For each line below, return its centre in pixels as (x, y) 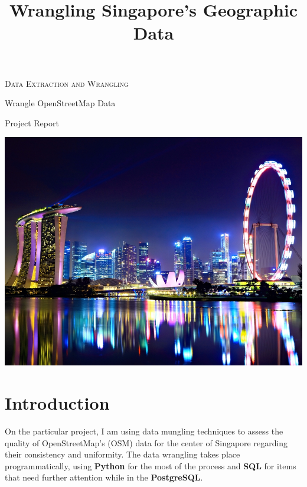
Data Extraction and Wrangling (67, 83)
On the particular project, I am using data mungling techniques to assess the (144, 431)
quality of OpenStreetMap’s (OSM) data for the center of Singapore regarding (146, 442)
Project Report (32, 122)
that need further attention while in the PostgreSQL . (104, 477)
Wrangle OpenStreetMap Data (60, 103)
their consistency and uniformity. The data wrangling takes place (123, 454)
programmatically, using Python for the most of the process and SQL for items (151, 465)
